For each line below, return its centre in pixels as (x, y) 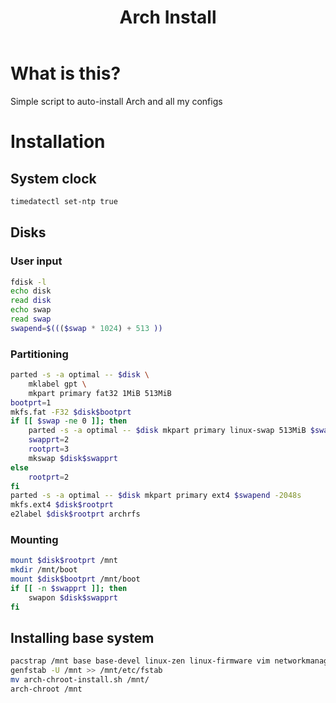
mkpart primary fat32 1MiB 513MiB (100, 393)
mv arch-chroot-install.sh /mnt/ (80, 680)
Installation (58, 142)
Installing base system (82, 637)
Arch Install (168, 17)
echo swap (31, 310)
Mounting (34, 539)
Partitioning (39, 354)
